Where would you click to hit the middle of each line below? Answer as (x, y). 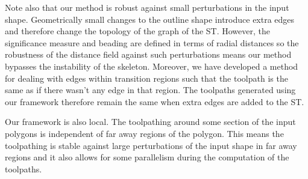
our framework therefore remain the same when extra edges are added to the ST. (155, 101)
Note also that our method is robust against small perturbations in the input (147, 7)
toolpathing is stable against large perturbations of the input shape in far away (151, 145)
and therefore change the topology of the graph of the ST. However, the (137, 31)
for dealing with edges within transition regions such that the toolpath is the (146, 78)
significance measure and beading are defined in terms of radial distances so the (152, 42)
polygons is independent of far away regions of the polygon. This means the (144, 133)
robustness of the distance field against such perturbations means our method (148, 54)
